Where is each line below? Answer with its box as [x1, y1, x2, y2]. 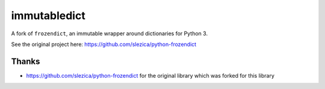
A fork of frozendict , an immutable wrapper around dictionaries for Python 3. [11, 30, 208, 37]
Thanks [11, 56, 40, 66]
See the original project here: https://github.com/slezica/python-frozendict [11, 41, 197, 48]
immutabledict [11, 9, 85, 22]
